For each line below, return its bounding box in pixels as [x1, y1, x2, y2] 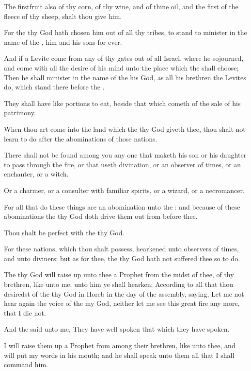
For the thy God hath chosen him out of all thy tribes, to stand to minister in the [4, 27, 247, 37]
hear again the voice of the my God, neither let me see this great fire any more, [4, 298, 240, 308]
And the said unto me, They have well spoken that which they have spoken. [4, 324, 230, 334]
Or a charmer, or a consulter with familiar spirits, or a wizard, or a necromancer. [4, 185, 245, 195]
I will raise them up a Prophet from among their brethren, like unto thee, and [4, 340, 235, 351]
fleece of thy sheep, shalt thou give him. [4, 11, 122, 21]
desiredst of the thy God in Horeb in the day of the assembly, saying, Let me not [4, 288, 244, 299]
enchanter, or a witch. [4, 169, 69, 179]
